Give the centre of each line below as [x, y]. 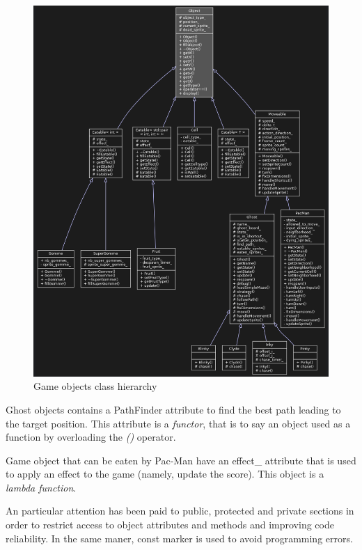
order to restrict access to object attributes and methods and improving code [170, 525]
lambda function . [41, 487]
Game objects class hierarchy [95, 386]
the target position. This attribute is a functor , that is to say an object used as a [178, 423]
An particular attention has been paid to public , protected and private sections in [180, 511]
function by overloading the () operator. [91, 437]
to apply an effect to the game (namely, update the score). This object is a [165, 474]
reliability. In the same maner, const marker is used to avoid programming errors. [179, 538]
